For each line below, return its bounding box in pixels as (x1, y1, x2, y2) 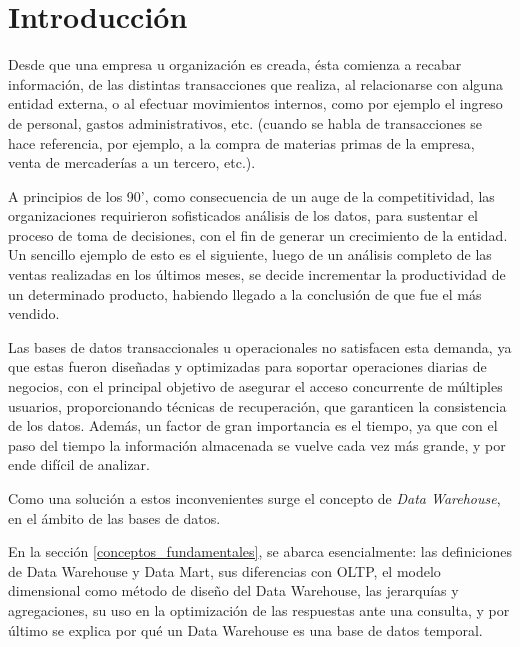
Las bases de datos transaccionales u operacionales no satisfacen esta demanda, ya (8, 336, 512, 357)
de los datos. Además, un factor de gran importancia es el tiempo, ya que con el (8, 415, 498, 436)
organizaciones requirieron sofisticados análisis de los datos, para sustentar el (8, 205, 478, 226)
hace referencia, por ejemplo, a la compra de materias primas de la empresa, (8, 132, 475, 153)
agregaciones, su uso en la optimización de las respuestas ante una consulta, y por (8, 599, 510, 620)
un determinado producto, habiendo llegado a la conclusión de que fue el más (8, 283, 482, 304)
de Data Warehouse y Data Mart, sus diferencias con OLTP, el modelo (8, 560, 441, 581)
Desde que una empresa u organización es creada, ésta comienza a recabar (8, 54, 462, 75)
